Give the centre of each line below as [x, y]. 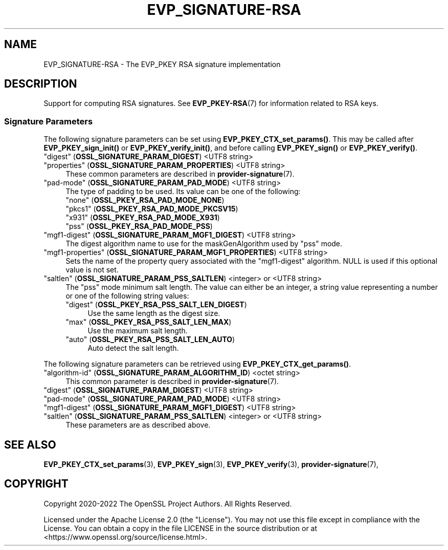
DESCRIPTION [41, 84]
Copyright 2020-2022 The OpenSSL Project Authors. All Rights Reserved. [168, 503]
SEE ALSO [30, 445]
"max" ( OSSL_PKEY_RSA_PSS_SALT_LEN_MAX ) [149, 322]
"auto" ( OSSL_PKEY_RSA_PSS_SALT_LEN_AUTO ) [150, 340]
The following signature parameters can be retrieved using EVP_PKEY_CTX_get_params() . [197, 364]
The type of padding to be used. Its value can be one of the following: [183, 192]
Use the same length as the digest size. [154, 313]
